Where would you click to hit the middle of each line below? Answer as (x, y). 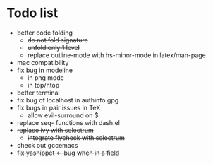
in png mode (45, 77)
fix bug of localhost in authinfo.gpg (68, 100)
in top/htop (43, 85)
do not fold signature (58, 40)
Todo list (32, 13)
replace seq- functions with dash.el (68, 122)
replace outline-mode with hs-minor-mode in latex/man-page (116, 55)
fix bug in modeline (45, 70)
